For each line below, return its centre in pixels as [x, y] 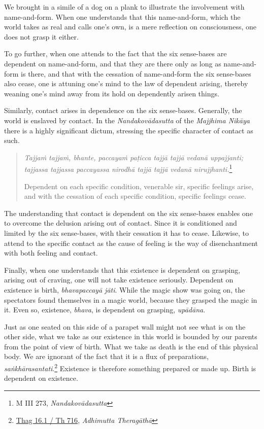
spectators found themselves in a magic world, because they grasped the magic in [131, 299]
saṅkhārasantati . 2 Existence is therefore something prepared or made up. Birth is [130, 367]
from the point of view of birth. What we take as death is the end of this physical [131, 346]
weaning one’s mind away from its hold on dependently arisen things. [112, 93]
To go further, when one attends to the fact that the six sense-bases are [115, 53]
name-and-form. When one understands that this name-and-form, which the [122, 16]
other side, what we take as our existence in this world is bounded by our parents [131, 336]
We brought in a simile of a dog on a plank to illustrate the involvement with [124, 7]
